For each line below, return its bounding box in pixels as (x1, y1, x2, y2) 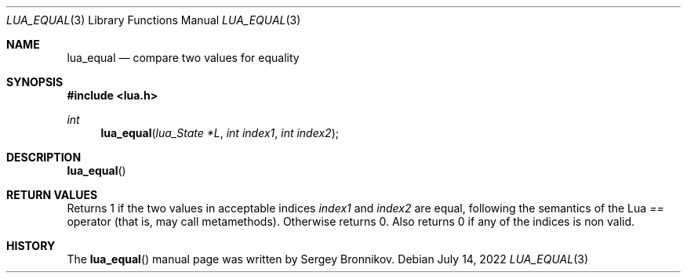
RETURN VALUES (6, 188, 98, 201)
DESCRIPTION (6, 150, 82, 164)
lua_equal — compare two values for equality (67, 51, 300, 64)
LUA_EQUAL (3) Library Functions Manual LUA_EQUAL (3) (6, 13, 301, 27)
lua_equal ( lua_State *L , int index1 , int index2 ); (100, 126, 339, 139)
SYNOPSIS (6, 75, 64, 89)
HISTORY (6, 239, 56, 252)
